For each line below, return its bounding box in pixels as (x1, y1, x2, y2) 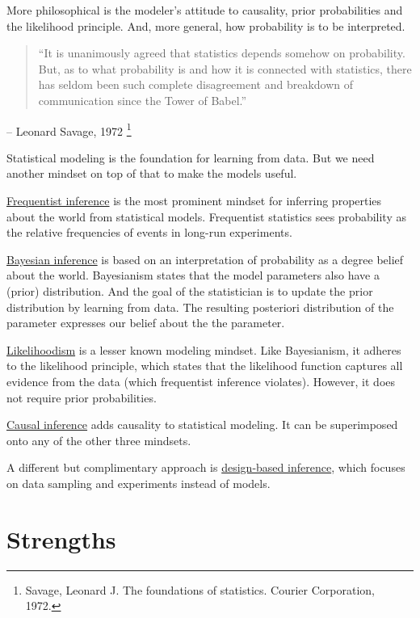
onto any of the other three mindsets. (6, 431, 191, 448)
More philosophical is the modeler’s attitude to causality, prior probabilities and (6, 2, 403, 18)
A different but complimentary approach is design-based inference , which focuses (6, 459, 405, 476)
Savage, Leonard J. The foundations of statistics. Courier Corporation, (25, 581, 376, 598)
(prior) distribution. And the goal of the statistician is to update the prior (6, 282, 373, 299)
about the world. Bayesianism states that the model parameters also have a (6, 267, 380, 284)
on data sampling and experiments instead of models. (6, 474, 271, 491)
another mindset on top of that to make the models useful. (6, 165, 297, 182)
